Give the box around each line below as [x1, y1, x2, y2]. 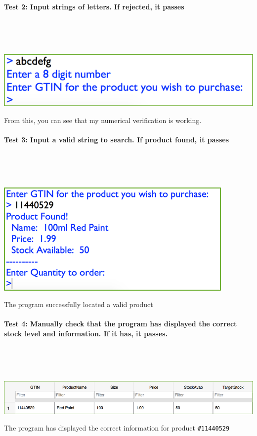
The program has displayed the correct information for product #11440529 [4, 423, 230, 433]
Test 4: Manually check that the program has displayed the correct [4, 318, 237, 329]
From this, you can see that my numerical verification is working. [4, 115, 202, 125]
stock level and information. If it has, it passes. [4, 328, 168, 338]
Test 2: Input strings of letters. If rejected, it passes [4, 1, 184, 11]
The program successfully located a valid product [4, 299, 153, 310]
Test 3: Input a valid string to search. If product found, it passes [4, 134, 229, 145]
